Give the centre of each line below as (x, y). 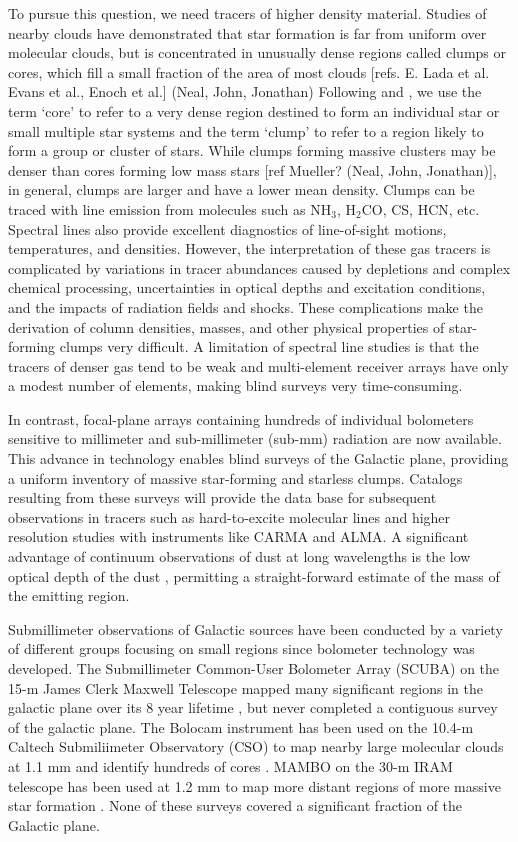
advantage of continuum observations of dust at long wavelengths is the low (239, 556)
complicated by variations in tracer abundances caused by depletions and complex (259, 267)
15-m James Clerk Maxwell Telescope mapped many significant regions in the (245, 687)
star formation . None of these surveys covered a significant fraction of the (235, 805)
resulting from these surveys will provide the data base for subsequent (222, 497)
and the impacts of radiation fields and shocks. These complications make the (245, 306)
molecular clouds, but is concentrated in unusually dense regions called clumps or (257, 52)
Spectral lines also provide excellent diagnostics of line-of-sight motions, (227, 228)
